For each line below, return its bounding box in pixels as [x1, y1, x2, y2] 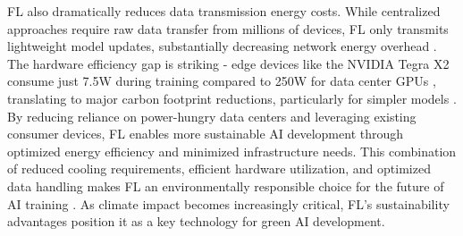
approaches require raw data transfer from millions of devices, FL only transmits [7, 19, 449, 38]
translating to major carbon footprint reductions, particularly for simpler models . [7, 88, 457, 107]
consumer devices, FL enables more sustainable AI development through [7, 124, 404, 143]
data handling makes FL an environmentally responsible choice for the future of [7, 176, 444, 195]
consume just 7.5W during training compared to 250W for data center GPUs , [7, 72, 436, 90]
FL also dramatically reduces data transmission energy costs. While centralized [7, 2, 441, 20]
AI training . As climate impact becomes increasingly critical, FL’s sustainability [7, 194, 450, 213]
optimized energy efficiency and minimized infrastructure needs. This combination [7, 141, 457, 160]
